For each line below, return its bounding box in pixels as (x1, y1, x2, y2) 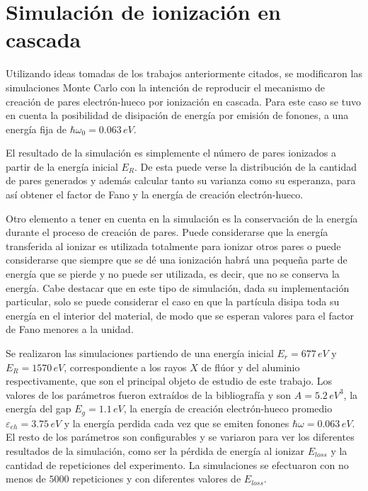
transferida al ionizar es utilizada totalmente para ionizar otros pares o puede (6, 238, 341, 253)
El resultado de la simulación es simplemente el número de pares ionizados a (6, 145, 336, 160)
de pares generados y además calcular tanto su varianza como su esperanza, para (6, 173, 356, 188)
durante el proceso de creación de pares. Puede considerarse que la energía (6, 225, 328, 239)
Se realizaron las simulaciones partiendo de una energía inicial (6, 346, 274, 360)
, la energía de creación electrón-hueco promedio (123, 401, 333, 416)
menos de (6, 471, 46, 486)
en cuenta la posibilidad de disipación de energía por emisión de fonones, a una (6, 108, 349, 123)
